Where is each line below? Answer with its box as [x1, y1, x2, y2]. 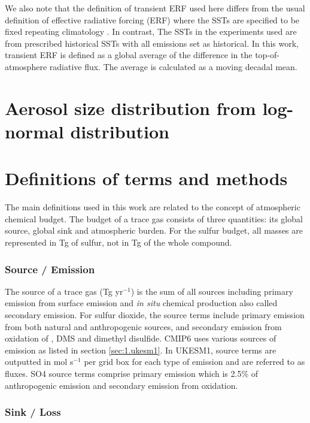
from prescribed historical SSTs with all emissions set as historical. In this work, [5, 37, 299, 49]
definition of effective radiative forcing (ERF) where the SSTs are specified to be [5, 13, 300, 26]
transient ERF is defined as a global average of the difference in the [5, 49, 253, 61]
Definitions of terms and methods [5, 166, 288, 191]
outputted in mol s [5, 355, 74, 368]
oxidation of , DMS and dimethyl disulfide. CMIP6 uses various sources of [5, 332, 276, 345]
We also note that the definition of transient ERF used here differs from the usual [5, 2, 305, 14]
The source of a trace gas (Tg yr [5, 285, 123, 297]
